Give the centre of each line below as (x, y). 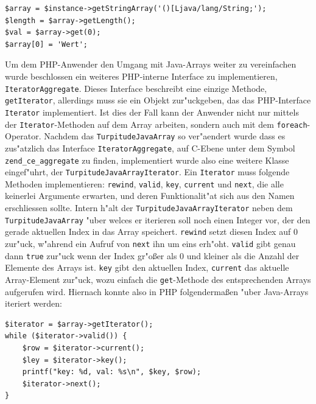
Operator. (23, 136)
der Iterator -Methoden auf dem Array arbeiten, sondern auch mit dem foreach (156, 124)
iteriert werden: (33, 303)
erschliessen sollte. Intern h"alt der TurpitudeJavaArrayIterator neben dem (149, 208)
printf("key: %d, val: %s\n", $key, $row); (112, 372)
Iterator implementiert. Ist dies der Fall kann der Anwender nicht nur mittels (152, 112)
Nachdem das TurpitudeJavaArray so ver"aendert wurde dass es (165, 136)
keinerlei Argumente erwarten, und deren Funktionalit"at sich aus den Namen (150, 196)
